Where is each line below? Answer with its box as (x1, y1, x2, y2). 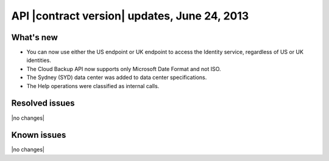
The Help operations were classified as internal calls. (26, 82, 160, 89)
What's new (11, 32, 58, 43)
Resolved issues (11, 98, 76, 109)
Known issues (11, 130, 66, 140)
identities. (26, 57, 51, 64)
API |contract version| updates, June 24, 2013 (11, 9, 249, 22)
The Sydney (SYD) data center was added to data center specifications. (26, 74, 207, 81)
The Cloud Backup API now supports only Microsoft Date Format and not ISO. (26, 65, 222, 72)
